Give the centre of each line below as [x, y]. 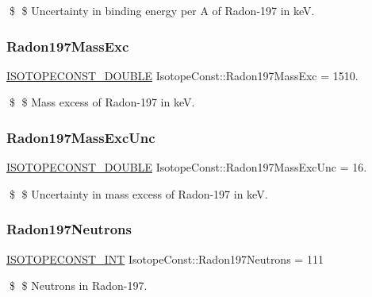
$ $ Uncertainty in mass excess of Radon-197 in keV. [138, 193]
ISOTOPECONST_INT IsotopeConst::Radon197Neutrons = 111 [165, 258]
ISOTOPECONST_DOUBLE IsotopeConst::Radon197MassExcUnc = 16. [187, 167]
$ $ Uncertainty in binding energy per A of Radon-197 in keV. [162, 10]
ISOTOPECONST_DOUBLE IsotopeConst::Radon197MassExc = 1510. [182, 75]
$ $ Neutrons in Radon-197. [78, 285]
